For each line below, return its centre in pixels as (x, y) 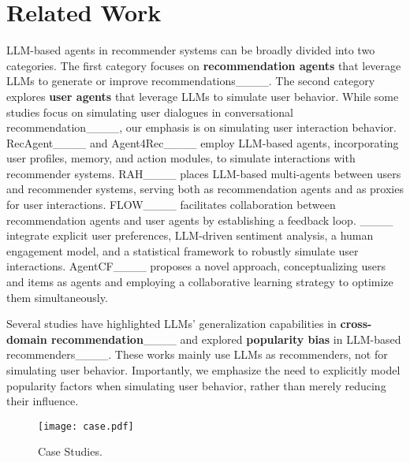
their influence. (43, 401)
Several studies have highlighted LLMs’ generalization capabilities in (171, 324)
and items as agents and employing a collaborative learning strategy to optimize (200, 282)
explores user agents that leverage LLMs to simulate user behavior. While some (203, 96)
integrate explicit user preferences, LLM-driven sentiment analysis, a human (190, 235)
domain (27, 339)
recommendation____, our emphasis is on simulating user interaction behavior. (201, 127)
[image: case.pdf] (86, 426)
